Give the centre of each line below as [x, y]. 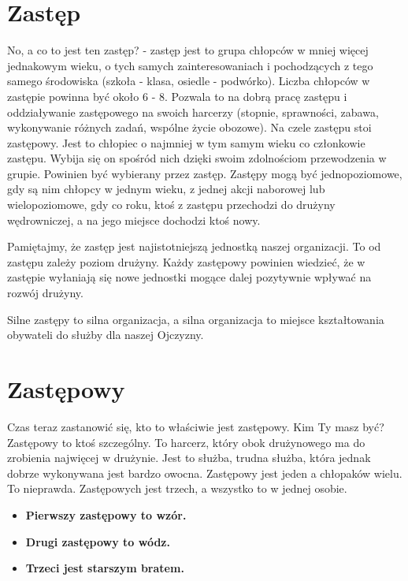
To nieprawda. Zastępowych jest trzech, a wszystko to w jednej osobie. [177, 488]
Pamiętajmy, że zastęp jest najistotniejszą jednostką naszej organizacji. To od [194, 246]
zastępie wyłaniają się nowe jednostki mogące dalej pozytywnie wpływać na [189, 277]
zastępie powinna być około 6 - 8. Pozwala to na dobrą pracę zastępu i [177, 96]
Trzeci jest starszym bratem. [105, 568]
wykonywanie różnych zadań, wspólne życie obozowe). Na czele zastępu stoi [189, 127]
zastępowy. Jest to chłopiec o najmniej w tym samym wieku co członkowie [186, 142]
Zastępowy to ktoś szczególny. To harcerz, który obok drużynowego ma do [186, 442]
